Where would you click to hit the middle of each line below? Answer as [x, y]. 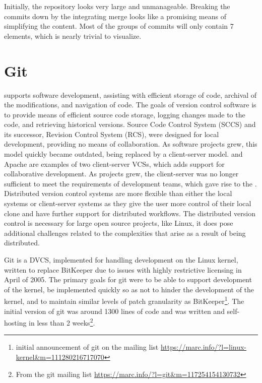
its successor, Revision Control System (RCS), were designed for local [112, 134]
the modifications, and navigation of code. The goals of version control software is [130, 105]
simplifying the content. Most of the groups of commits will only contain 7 [119, 26]
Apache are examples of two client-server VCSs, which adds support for [114, 164]
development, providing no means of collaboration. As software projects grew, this [131, 144]
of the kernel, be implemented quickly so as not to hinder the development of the [129, 289]
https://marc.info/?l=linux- [204, 347]
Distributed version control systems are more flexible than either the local [118, 193]
